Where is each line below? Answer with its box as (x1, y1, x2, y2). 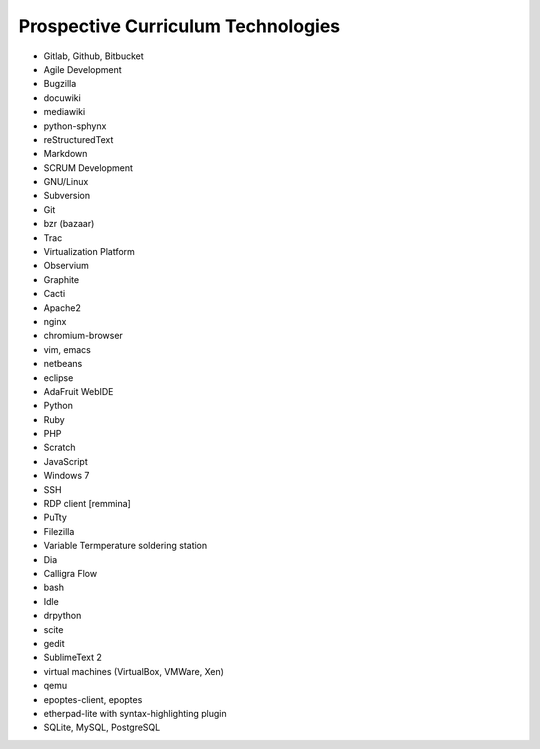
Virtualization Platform (43, 246, 135, 258)
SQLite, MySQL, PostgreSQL (43, 721, 161, 734)
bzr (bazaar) (43, 218, 95, 230)
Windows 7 (43, 470, 90, 482)
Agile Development (43, 63, 122, 75)
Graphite (43, 273, 80, 285)
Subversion (43, 190, 91, 202)
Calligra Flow (43, 568, 98, 579)
